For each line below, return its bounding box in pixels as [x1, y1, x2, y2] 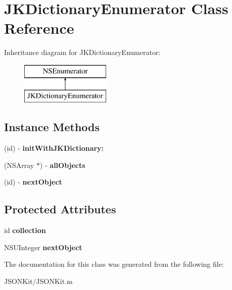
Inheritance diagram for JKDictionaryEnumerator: [4, 47, 161, 57]
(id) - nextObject [4, 177, 62, 187]
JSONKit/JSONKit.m [4, 276, 73, 286]
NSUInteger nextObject [4, 242, 82, 252]
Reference [4, 18, 74, 38]
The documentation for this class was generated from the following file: [4, 259, 224, 269]
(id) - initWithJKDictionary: [4, 143, 104, 153]
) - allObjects [39, 159, 85, 170]
